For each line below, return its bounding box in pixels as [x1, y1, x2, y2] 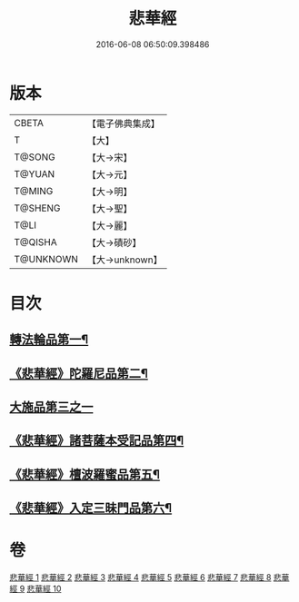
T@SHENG [14, 202, 61, 214]
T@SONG [14, 151, 56, 163]
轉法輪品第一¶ [9, 332, 89, 348]
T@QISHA [14, 235, 57, 248]
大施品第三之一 [9, 400, 94, 415]
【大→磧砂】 [86, 236, 142, 249]
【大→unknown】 [86, 253, 163, 266]
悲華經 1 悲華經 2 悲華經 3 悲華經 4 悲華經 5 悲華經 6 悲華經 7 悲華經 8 [9, 572, 272, 583]
